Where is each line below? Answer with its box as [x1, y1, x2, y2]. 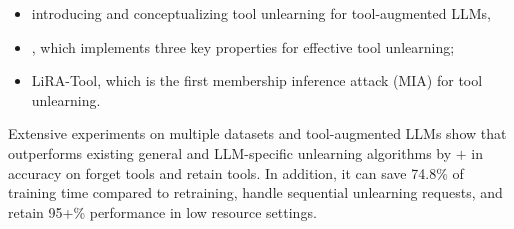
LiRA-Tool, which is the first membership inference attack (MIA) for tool [31, 70, 483, 91]
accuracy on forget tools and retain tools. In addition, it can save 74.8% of [8, 162, 464, 183]
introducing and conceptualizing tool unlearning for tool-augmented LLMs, [31, 3, 491, 23]
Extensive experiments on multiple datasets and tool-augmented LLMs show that [8, 123, 507, 144]
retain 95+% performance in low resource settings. [8, 201, 317, 222]
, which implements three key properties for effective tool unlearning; [31, 36, 455, 57]
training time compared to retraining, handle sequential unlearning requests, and [8, 182, 503, 203]
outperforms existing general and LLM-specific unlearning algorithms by [8, 142, 452, 163]
